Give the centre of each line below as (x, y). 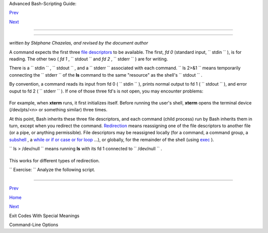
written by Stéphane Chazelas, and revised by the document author (79, 43)
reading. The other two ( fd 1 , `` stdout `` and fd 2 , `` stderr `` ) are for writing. (89, 59)
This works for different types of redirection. (55, 160)
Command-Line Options (34, 225)
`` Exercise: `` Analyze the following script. (52, 170)
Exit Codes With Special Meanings (44, 216)
